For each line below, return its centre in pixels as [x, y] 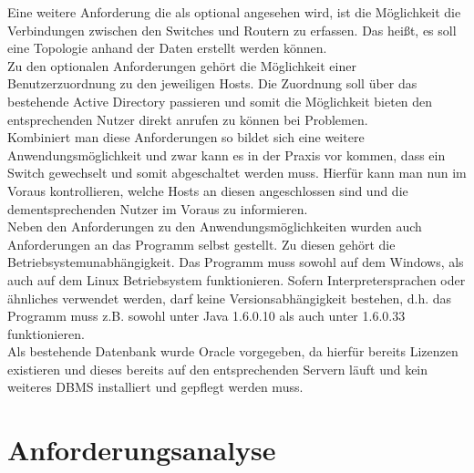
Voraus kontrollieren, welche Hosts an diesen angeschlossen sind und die [208, 190]
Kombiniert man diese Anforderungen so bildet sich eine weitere [186, 137]
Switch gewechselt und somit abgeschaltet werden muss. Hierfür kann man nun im [237, 173]
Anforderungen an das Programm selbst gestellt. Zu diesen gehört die [201, 244]
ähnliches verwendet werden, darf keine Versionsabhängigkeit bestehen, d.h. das [230, 298]
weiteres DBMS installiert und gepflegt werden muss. [155, 387]
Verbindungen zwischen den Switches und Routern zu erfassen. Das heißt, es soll [232, 30]
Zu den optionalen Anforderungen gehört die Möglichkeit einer [182, 65]
